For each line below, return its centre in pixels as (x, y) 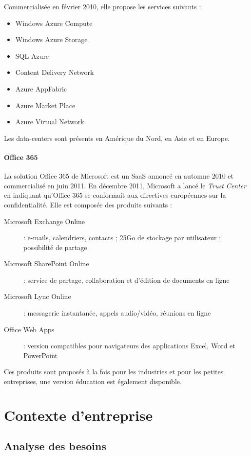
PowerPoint (41, 355)
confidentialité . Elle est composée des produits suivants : (88, 204)
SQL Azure (32, 56)
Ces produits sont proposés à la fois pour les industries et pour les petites (114, 372)
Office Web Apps (29, 329)
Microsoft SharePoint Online (47, 263)
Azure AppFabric (41, 88)
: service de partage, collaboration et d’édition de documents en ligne (126, 280)
